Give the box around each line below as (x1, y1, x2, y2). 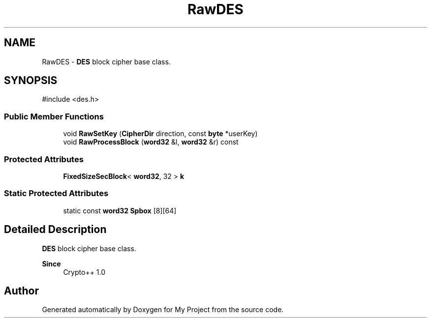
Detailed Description (4, 223, 107, 236)
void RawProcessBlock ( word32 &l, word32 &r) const (63, 138, 239, 146)
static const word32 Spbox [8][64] (63, 206, 177, 215)
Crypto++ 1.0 (63, 267, 106, 276)
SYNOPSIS (4, 74, 58, 87)
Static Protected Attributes (4, 188, 109, 199)
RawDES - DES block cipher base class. (42, 57, 171, 66)
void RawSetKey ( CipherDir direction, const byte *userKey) (63, 129, 258, 138)
